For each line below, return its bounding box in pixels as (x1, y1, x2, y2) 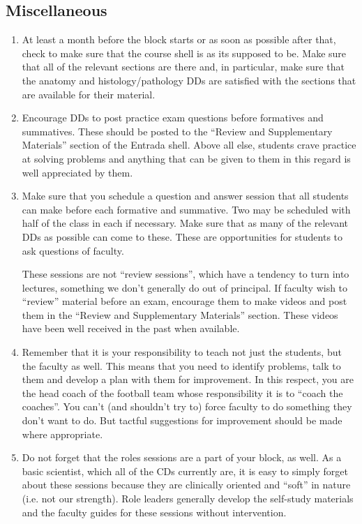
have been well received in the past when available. (22, 321, 240, 336)
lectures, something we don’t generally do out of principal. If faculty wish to (22, 280, 348, 294)
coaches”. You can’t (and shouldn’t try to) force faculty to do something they (22, 399, 352, 414)
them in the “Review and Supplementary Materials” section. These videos (22, 307, 338, 322)
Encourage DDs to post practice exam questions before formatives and (22, 110, 324, 125)
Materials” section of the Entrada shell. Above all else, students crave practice (22, 137, 356, 152)
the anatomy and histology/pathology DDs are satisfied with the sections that (22, 73, 356, 87)
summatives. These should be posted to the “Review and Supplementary (22, 123, 333, 138)
